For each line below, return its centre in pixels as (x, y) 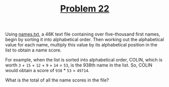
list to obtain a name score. (33, 50)
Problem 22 (85, 9)
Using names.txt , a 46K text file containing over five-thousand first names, (83, 34)
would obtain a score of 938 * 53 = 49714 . (47, 70)
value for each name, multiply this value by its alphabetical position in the (81, 45)
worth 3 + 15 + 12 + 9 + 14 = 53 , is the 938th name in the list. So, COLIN (79, 65)
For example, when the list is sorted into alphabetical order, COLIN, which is (84, 60)
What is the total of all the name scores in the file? (57, 80)
